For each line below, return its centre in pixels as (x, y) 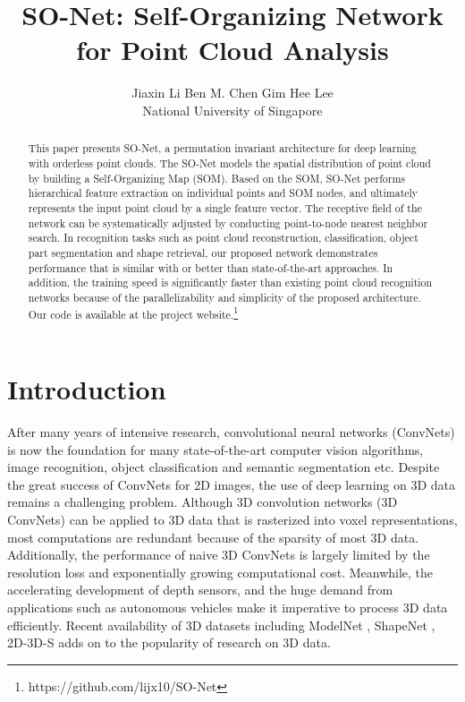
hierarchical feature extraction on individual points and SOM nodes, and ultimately (223, 193)
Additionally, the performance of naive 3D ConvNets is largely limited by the (219, 555)
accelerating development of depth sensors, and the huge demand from (200, 590)
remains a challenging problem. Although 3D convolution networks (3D (203, 502)
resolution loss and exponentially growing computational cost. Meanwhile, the (220, 572)
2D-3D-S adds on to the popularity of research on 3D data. (169, 642)
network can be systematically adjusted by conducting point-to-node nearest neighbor (228, 223)
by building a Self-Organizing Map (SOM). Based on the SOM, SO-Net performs (217, 178)
